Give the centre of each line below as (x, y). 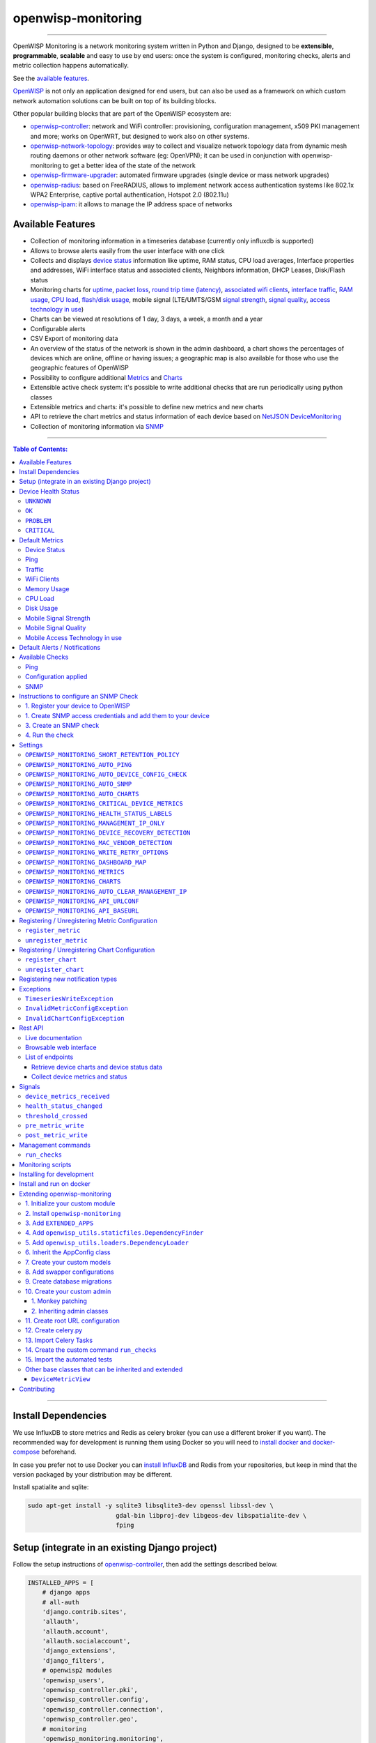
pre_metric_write (55, 1126)
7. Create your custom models (68, 1262)
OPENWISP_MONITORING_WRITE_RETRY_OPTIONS (97, 853)
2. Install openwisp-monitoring (73, 1213)
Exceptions (35, 989)
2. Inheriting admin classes (70, 1311)
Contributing (37, 1389)
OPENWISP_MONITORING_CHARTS (73, 882)
